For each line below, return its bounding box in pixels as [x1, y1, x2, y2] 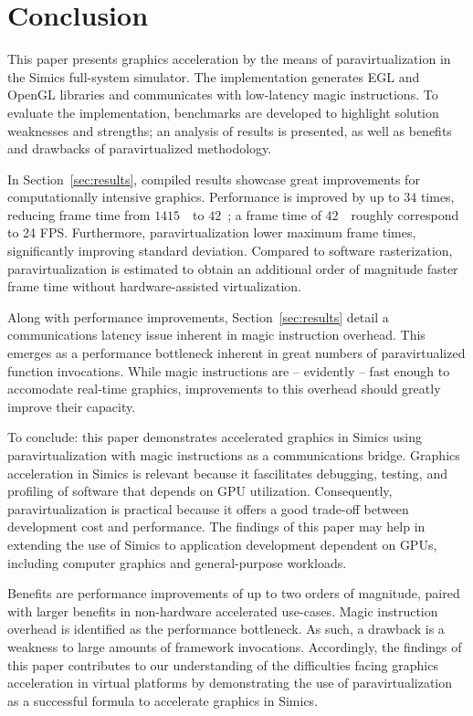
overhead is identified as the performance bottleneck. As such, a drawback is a [7, 619, 445, 638]
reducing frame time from [7, 205, 151, 224]
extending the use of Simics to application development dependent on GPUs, [7, 534, 437, 553]
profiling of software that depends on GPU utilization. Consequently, [7, 481, 393, 500]
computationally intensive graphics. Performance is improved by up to [7, 187, 400, 206]
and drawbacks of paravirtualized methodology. [7, 139, 272, 158]
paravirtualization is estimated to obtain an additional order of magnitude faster [7, 258, 458, 278]
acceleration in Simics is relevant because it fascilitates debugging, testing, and [7, 463, 447, 482]
